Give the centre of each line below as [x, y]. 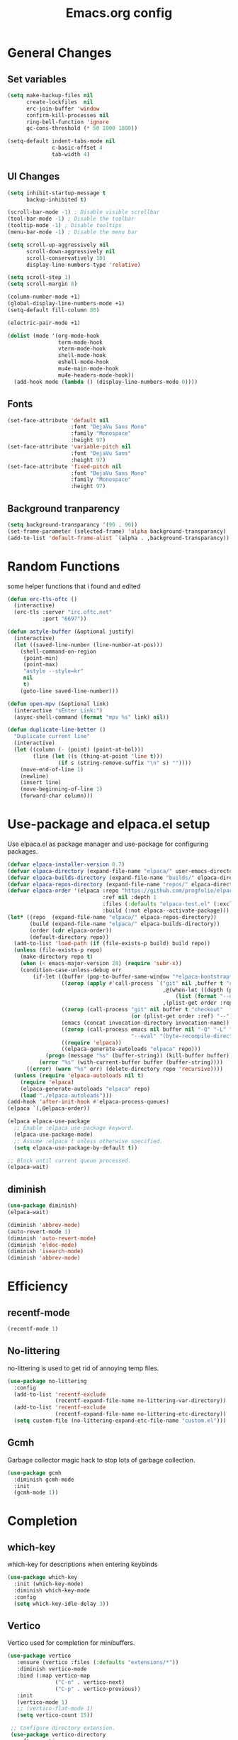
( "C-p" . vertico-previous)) [98, 1689]
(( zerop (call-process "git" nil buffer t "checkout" [142, 1010]
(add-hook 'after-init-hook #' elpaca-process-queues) [89, 1102]
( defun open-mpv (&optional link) [58, 704]
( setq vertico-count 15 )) [55, 1715]
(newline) [35, 776]
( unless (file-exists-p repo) [58, 950]
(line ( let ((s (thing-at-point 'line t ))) [98, 756]
